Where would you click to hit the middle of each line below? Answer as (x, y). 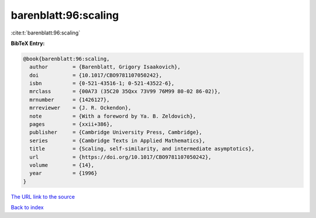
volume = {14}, (62, 165)
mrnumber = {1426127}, (70, 100)
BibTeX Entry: (28, 43)
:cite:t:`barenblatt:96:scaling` (46, 33)
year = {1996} (63, 173)
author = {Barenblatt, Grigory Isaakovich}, (105, 67)
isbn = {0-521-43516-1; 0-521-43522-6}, (102, 84)
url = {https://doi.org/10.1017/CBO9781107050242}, (121, 157)
